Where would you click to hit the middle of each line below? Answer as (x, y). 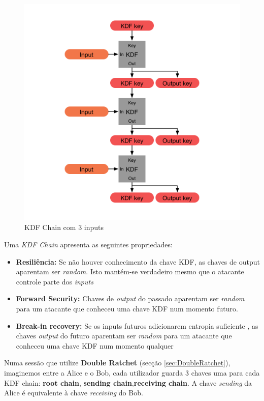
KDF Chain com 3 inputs (64, 227)
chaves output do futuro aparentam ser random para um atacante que (124, 336)
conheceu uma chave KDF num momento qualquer (95, 345)
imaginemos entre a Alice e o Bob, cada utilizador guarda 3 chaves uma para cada (132, 372)
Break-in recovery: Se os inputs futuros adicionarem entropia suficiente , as (137, 325)
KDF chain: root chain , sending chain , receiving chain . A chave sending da (128, 382)
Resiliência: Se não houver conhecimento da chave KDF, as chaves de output (138, 261)
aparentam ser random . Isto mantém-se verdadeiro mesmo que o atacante (130, 271)
